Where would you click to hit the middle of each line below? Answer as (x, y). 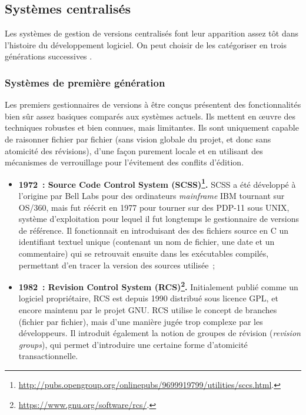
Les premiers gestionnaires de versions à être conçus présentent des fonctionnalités (153, 104)
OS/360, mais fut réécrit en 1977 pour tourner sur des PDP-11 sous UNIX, (154, 207)
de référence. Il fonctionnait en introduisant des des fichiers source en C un (154, 230)
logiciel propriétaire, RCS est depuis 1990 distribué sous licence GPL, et (148, 298)
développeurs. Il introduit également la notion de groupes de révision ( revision (159, 333)
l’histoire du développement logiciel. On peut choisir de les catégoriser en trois (146, 44)
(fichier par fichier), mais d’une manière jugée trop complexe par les (141, 321)
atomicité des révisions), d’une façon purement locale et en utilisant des (134, 150)
